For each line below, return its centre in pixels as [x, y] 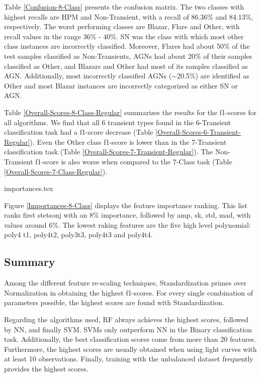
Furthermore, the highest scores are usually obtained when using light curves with [130, 349]
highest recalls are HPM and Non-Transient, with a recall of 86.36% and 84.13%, [129, 16]
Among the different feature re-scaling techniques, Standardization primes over [125, 283]
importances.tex [29, 188]
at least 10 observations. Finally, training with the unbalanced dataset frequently [129, 359]
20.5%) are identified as [213, 76]
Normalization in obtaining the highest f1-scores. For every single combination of [128, 292]
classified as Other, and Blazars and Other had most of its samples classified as [126, 66]
